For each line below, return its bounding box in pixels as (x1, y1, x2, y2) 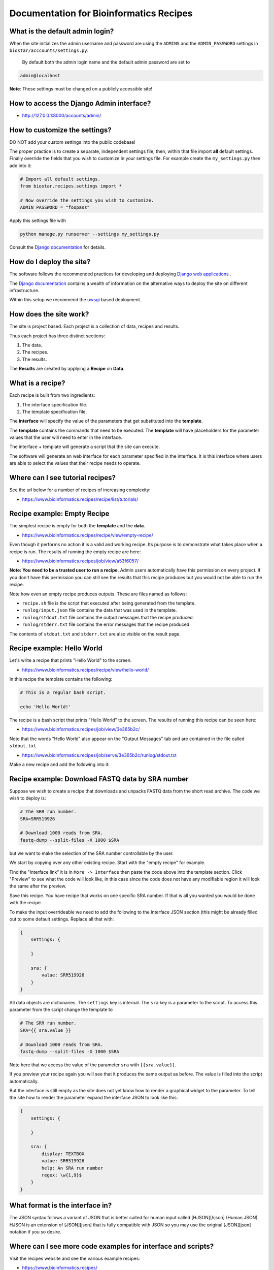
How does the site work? (9, 310, 89, 319)
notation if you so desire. (9, 1229, 61, 1235)
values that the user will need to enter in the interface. (9, 434, 123, 440)
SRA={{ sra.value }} (20, 1027, 71, 1033)
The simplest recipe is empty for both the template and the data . (9, 523, 146, 529)
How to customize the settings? (9, 125, 112, 134)
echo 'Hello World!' (20, 704, 71, 710)
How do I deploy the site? (9, 258, 91, 266)
